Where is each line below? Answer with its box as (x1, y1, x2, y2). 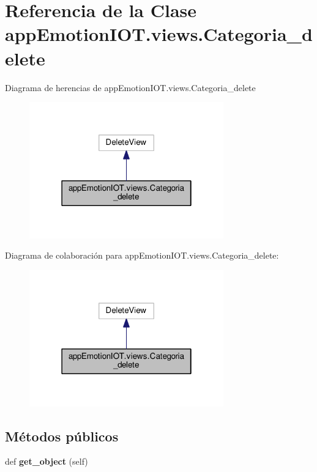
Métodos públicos (5, 426, 119, 445)
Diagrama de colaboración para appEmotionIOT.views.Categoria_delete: (5, 249, 279, 262)
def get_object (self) (5, 455, 88, 468)
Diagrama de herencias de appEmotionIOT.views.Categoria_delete (5, 81, 256, 94)
